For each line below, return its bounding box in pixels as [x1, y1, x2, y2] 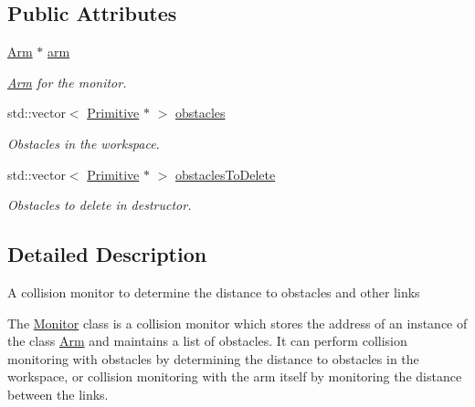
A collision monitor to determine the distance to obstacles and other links [7, 282, 420, 301]
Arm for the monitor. [7, 72, 127, 91]
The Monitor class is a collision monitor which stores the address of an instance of [7, 313, 468, 332]
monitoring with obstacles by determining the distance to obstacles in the [7, 349, 419, 368]
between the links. [7, 384, 109, 403]
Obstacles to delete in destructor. [7, 195, 192, 214]
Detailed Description [7, 240, 207, 268]
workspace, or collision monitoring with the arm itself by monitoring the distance [7, 367, 462, 386]
